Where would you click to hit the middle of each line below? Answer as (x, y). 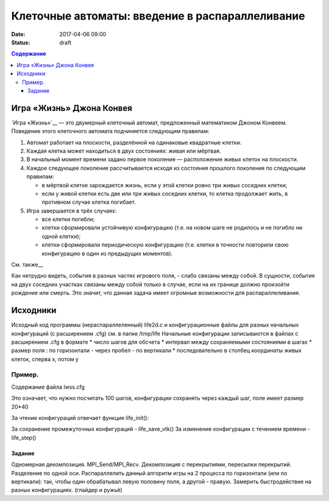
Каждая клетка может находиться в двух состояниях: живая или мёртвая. (124, 151)
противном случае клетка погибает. (89, 202)
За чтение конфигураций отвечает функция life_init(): (80, 418)
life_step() (24, 438)
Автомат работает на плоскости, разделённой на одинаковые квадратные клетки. (134, 142)
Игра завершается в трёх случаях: (72, 211)
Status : (21, 42)
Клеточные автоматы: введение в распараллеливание (158, 16)
